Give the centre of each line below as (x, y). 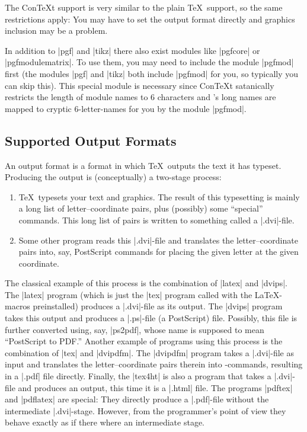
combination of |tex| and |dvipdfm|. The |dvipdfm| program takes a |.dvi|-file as (149, 352)
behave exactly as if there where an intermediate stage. (105, 422)
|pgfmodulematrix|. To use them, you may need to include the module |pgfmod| (149, 62)
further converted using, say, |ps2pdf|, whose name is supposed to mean (135, 329)
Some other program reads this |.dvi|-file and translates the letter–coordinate (158, 240)
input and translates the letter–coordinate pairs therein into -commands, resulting (154, 364)
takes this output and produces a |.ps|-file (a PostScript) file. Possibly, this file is (151, 318)
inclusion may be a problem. (56, 31)
